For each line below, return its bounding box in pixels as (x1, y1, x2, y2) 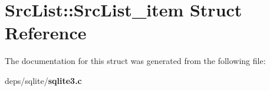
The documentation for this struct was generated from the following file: (5, 55, 266, 67)
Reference (5, 21, 87, 45)
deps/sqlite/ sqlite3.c (5, 74, 82, 86)
